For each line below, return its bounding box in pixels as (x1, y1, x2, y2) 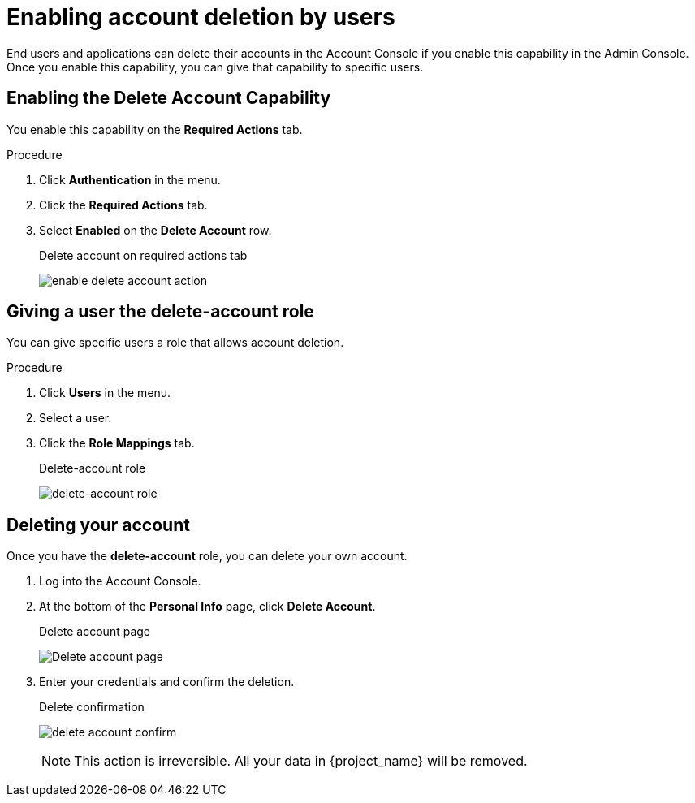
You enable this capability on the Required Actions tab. (6, 122, 303, 136)
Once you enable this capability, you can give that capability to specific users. (6, 59, 424, 74)
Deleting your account (6, 514, 190, 535)
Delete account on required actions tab (39, 248, 248, 262)
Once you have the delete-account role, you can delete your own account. (6, 549, 408, 563)
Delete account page (39, 624, 150, 639)
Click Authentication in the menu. (39, 172, 221, 187)
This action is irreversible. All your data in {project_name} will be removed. (74, 753, 528, 770)
